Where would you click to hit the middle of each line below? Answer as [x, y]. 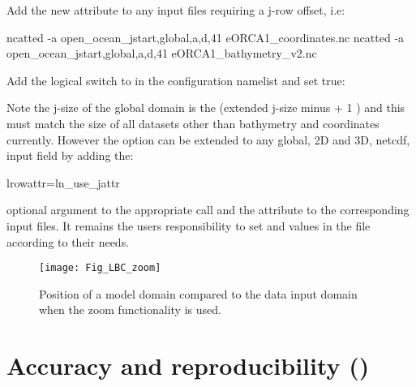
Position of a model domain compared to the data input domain [198, 293]
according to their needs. [68, 241]
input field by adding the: [70, 155]
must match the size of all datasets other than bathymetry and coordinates [193, 123]
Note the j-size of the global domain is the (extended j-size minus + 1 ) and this [206, 107]
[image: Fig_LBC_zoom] [100, 268]
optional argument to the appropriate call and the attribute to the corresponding [208, 210]
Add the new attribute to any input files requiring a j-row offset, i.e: [176, 10]
